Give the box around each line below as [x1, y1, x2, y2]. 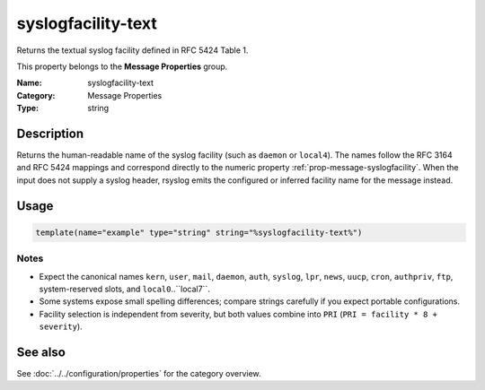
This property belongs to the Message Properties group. [16, 61, 228, 72]
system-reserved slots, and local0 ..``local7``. [39, 283, 210, 294]
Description [16, 126, 84, 141]
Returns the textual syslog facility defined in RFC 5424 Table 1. [16, 45, 249, 56]
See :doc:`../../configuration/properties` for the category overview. [16, 368, 261, 378]
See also [16, 344, 66, 360]
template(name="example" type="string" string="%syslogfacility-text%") [35, 227, 363, 238]
